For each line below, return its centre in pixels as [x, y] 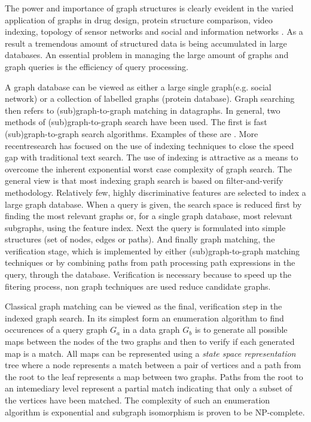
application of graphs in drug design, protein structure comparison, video [139, 19]
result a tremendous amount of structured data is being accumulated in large [146, 43]
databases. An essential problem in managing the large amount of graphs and [147, 55]
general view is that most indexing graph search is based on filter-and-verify [144, 180]
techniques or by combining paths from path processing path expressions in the [150, 262]
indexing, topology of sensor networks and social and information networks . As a [154, 31]
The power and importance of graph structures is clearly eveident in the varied [149, 8]
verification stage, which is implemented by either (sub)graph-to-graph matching [153, 251]
